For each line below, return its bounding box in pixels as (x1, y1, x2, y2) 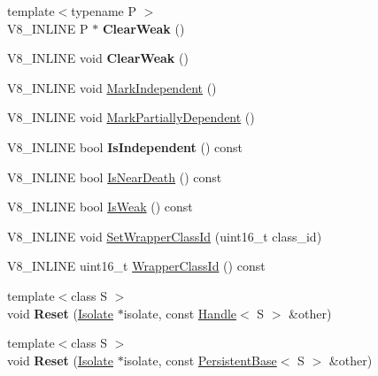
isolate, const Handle (123, 303, 237, 322)
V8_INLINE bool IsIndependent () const (7, 137, 243, 156)
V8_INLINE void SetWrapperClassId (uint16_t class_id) (7, 226, 322, 245)
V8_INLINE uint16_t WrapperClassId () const (7, 257, 266, 275)
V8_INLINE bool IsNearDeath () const (7, 167, 222, 186)
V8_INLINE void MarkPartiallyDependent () (7, 108, 255, 127)
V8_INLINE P (7, 19, 89, 37)
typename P (71, 2, 137, 19)
